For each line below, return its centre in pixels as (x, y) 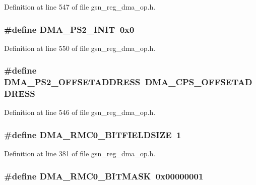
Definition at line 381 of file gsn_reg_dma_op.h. (80, 153)
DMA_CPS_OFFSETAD (199, 82)
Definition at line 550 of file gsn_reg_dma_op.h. (80, 48)
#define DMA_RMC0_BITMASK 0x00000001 (104, 176)
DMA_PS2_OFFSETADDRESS (72, 82)
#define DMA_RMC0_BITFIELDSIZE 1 (93, 134)
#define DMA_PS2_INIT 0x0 (69, 29)
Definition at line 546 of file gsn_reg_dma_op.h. (80, 112)
